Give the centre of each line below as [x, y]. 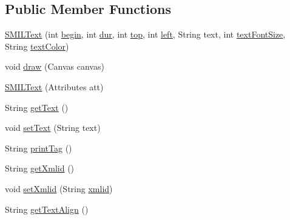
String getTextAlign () [47, 209]
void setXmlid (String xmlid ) [59, 188]
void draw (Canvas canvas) [55, 66]
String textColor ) [37, 46]
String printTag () [39, 148]
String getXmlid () [40, 168]
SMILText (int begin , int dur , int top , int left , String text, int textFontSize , [145, 34]
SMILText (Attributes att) [54, 86]
